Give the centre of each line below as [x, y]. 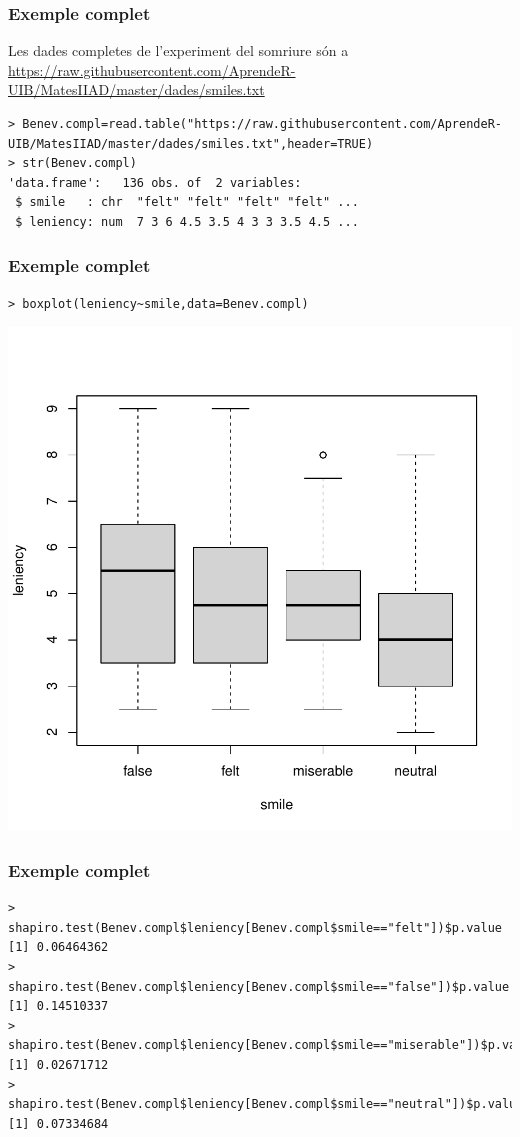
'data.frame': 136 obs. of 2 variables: [155, 182]
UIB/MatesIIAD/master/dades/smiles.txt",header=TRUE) [191, 143]
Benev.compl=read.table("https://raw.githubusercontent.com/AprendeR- [262, 124]
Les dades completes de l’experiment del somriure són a [178, 50]
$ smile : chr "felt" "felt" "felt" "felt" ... [187, 202]
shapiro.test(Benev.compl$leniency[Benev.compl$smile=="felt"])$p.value [255, 927]
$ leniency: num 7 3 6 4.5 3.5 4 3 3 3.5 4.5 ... [187, 221]
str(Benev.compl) [79, 163]
